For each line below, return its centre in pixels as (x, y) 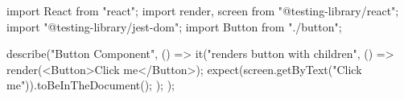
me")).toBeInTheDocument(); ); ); (91, 85)
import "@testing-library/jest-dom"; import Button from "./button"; (174, 26)
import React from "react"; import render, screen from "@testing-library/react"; (203, 10)
